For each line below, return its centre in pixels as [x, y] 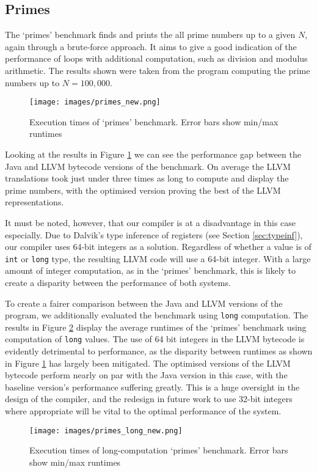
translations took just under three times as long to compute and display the [147, 178]
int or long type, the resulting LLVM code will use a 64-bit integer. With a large [158, 258]
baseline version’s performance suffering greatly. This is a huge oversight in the [152, 387]
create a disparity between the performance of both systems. [118, 283]
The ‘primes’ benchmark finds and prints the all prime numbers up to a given [150, 35]
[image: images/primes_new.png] [95, 102]
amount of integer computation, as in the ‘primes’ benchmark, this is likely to [151, 270]
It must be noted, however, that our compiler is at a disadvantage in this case [151, 222]
